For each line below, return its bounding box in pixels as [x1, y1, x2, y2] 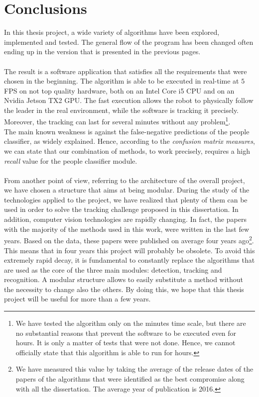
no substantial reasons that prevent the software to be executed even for [15, 327, 237, 338]
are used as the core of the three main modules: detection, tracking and [4, 264, 222, 275]
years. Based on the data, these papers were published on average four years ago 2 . [4, 234, 254, 245]
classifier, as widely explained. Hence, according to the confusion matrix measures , [4, 136, 255, 146]
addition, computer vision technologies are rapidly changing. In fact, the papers [4, 214, 247, 224]
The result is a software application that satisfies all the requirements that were [4, 66, 247, 76]
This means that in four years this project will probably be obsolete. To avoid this [4, 245, 255, 255]
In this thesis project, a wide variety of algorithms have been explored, [4, 27, 220, 37]
